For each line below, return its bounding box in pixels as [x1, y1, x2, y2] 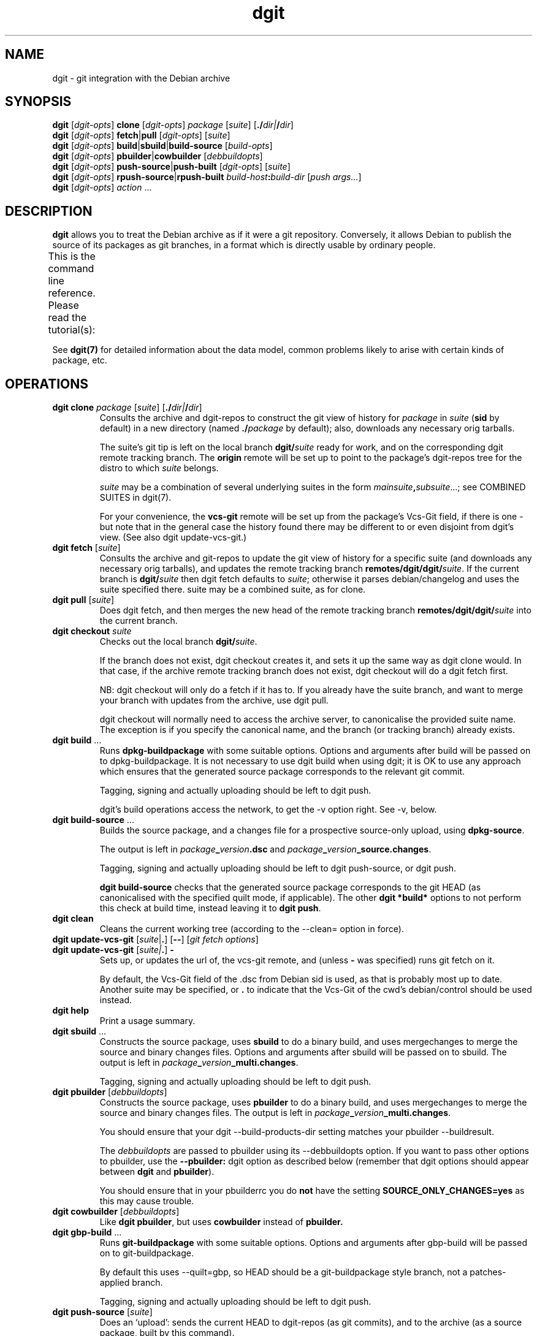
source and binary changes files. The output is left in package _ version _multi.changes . [99, 1107, 451, 1118]
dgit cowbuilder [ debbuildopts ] [52, 1206, 180, 1217]
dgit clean [52, 913, 94, 924]
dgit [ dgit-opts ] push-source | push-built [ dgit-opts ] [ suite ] [52, 161, 291, 172]
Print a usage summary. [99, 1015, 196, 1027]
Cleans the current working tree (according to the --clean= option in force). [99, 924, 404, 935]
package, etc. [52, 355, 107, 366]
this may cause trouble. [99, 1196, 194, 1207]
